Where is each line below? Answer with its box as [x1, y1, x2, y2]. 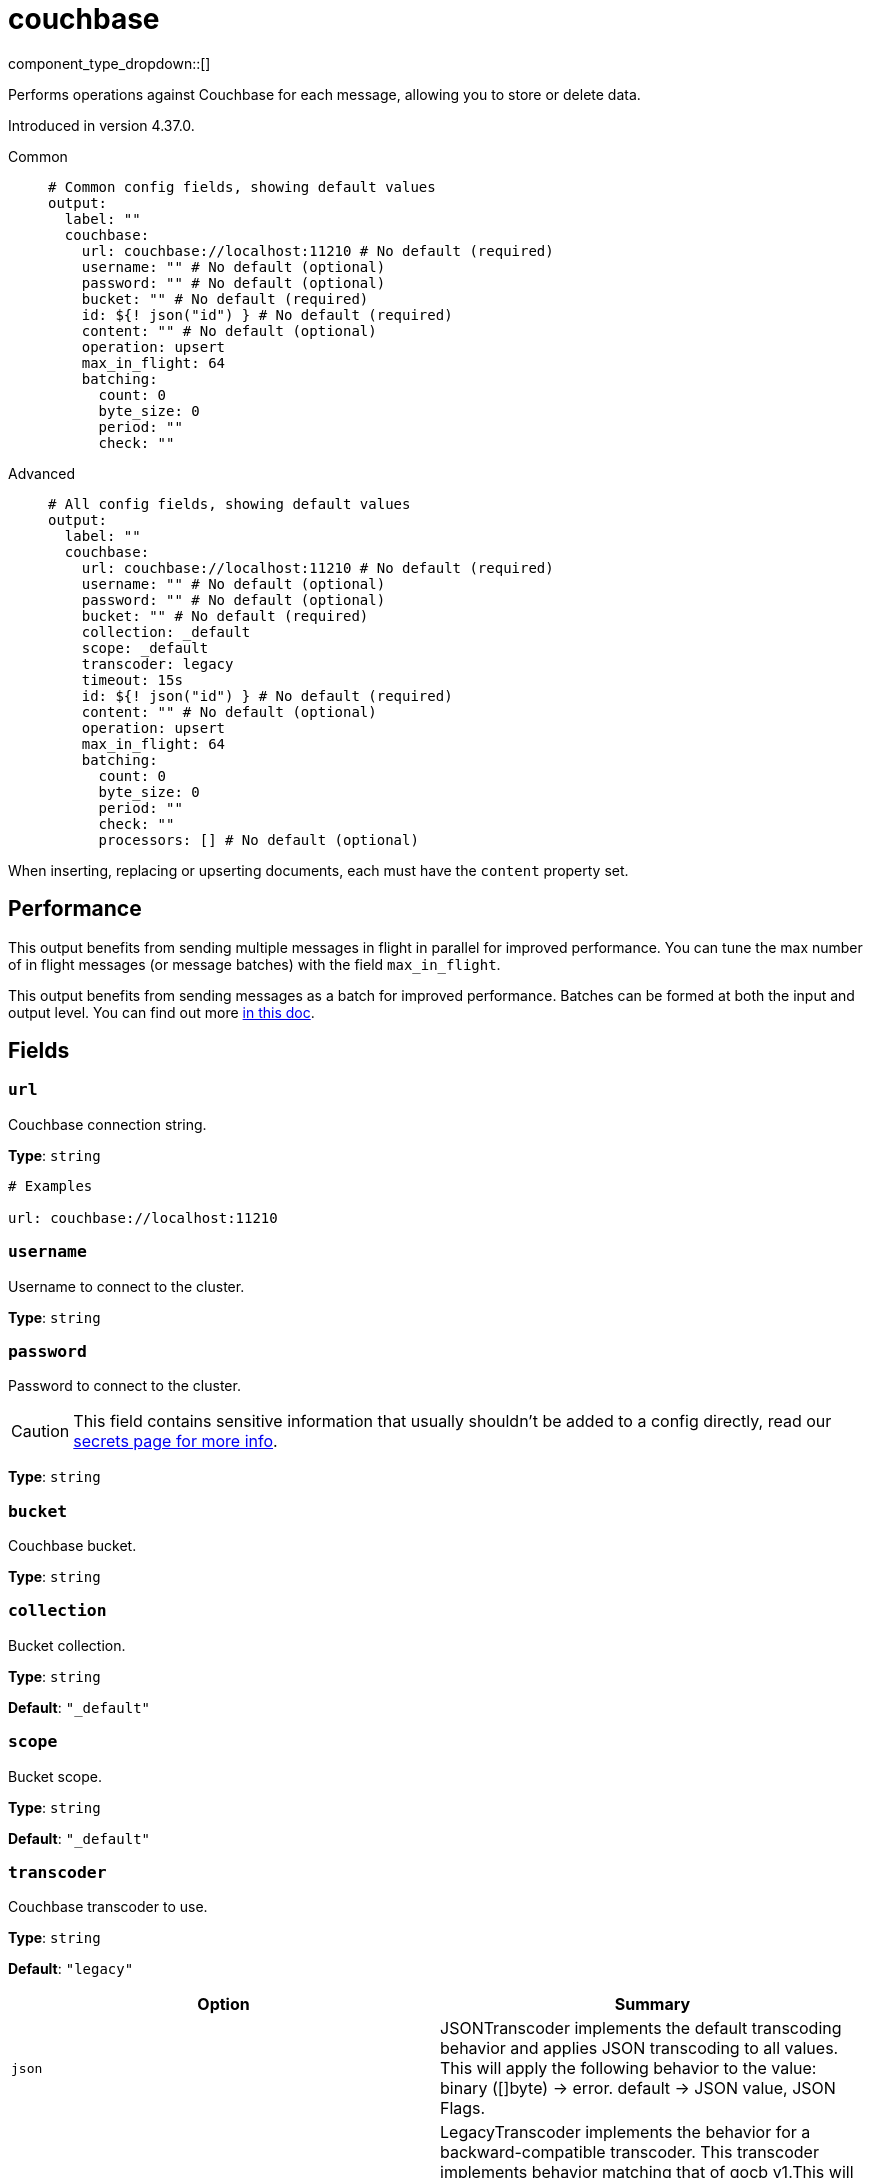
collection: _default [81, 623, 251, 640]
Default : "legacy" [8, 1960, 134, 1978]
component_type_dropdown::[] [8, 54, 211, 72]
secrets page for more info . [73, 1431, 278, 1452]
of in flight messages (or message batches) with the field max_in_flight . [8, 955, 501, 973]
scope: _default [81, 639, 209, 656]
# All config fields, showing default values [48, 495, 411, 512]
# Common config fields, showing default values [48, 178, 436, 195]
